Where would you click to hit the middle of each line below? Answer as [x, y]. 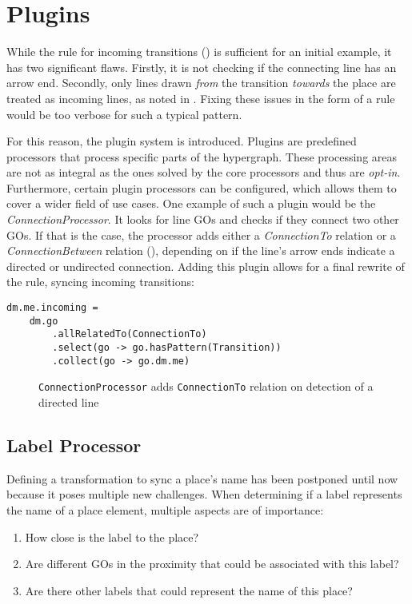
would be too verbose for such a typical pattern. [124, 114]
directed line [69, 401]
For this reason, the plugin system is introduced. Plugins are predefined [182, 141]
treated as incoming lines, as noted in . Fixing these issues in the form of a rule [201, 98]
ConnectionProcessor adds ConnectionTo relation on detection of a [206, 386]
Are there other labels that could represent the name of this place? [189, 590]
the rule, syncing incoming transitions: [100, 282]
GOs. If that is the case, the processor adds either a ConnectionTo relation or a [201, 234]
